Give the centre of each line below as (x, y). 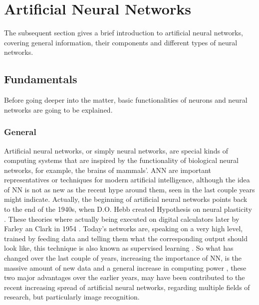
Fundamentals (41, 79)
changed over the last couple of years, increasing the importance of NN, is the (123, 258)
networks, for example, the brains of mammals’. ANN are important (108, 170)
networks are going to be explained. (58, 109)
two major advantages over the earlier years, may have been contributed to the (125, 277)
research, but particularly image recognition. (72, 297)
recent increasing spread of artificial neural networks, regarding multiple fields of (127, 287)
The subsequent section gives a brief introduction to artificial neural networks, (124, 33)
